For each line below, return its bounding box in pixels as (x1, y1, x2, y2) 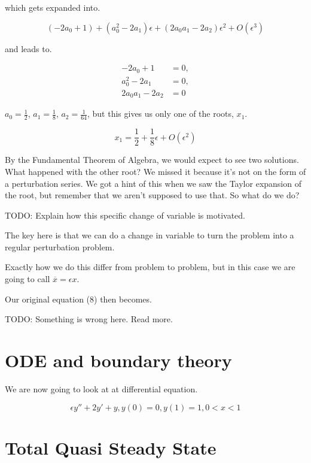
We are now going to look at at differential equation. (5, 382, 198, 395)
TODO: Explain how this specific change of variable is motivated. (5, 208, 245, 221)
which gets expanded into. (5, 1, 100, 13)
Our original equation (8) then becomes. (5, 292, 152, 305)
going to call (5, 273, 50, 285)
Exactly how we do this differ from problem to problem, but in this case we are (5, 261, 295, 273)
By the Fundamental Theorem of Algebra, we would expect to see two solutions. (5, 153, 299, 166)
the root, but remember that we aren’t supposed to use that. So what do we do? (5, 189, 300, 201)
